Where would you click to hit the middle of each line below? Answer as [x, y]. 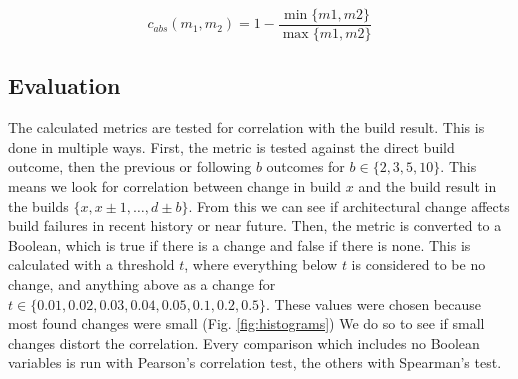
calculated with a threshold [91, 264]
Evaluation [64, 85]
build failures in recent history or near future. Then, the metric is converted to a [255, 225]
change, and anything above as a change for [142, 284]
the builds [38, 205]
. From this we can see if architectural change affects [349, 205]
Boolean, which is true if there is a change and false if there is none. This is [239, 244]
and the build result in [427, 186]
